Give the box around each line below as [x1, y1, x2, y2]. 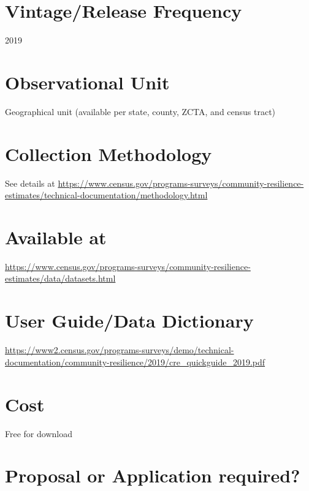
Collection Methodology [5, 141, 212, 166]
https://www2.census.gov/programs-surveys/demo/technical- [5, 343, 234, 356]
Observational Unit [5, 69, 170, 94]
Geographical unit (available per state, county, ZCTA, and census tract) [5, 105, 276, 118]
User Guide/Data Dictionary [5, 308, 254, 333]
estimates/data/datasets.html [5, 272, 116, 285]
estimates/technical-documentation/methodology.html [5, 189, 208, 201]
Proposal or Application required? [5, 463, 300, 488]
